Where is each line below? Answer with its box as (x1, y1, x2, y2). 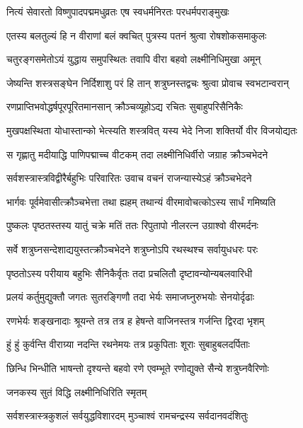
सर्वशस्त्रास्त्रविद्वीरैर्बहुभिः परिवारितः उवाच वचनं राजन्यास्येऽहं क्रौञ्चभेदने (6, 170, 252, 185)
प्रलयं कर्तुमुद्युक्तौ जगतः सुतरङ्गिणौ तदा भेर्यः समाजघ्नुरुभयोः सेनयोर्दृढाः (6, 289, 255, 304)
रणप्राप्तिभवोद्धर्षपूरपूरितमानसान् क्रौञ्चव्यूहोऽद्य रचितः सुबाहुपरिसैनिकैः (6, 99, 243, 114)
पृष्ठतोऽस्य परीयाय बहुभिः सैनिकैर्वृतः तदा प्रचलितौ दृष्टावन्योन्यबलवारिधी (6, 265, 253, 280)
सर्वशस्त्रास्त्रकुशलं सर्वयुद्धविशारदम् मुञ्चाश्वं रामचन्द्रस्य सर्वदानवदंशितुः (6, 408, 248, 423)
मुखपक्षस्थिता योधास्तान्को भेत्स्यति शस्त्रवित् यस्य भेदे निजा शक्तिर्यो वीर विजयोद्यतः (6, 122, 297, 137)
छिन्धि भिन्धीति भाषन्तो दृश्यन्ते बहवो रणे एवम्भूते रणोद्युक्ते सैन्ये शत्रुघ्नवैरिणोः (6, 360, 269, 375)
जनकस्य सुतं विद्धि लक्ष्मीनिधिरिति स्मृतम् (6, 384, 147, 399)
